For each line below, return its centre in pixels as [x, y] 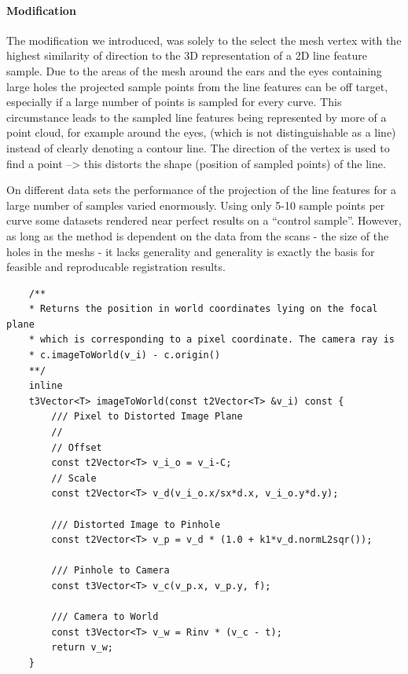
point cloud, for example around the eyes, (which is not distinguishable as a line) [201, 132]
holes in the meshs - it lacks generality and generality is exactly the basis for [191, 251]
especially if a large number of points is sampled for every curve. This [174, 102]
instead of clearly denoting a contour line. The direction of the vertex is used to [198, 147]
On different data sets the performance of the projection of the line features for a [201, 190]
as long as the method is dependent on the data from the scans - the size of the [198, 235]
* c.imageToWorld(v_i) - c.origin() [125, 355]
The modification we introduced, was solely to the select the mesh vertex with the [204, 40]
